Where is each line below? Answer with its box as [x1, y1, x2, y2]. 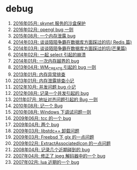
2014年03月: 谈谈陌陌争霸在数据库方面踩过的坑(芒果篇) [13, 45, 127, 51]
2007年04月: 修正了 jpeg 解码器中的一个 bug [13, 152, 106, 158]
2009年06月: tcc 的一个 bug [13, 115, 71, 121]
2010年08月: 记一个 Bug [13, 102, 63, 108]
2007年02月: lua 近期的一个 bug [13, 159, 79, 165]
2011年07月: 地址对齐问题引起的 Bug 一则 [13, 96, 98, 102]
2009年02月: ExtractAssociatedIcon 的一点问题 [13, 140, 111, 146]
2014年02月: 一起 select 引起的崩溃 [13, 51, 86, 58]
